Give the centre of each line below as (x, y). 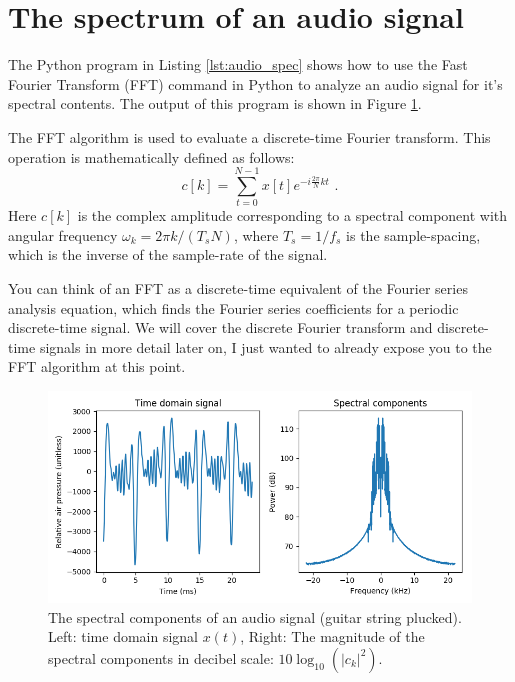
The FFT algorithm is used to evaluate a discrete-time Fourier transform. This (249, 136)
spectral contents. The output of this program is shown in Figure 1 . (215, 103)
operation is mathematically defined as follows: (151, 156)
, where (256, 234)
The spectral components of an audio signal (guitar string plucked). (255, 616)
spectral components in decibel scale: (161, 657)
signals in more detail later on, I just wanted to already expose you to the (265, 346)
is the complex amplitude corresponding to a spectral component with (292, 215)
